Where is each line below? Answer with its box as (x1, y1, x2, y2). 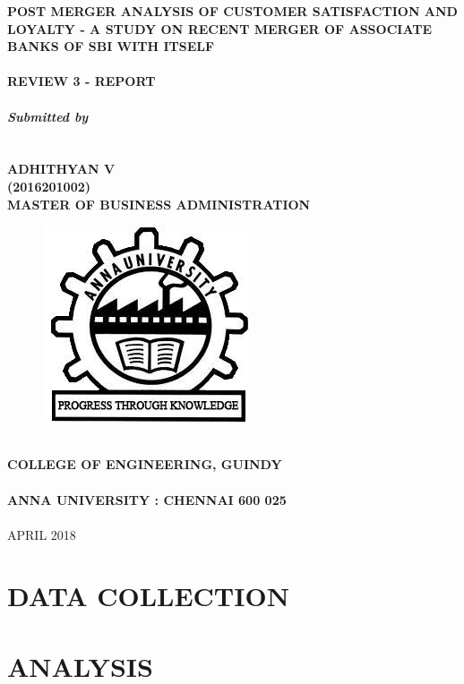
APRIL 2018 (7, 525, 76, 543)
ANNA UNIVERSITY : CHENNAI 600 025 (7, 490, 287, 509)
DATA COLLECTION (7, 577, 289, 614)
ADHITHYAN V (7, 159, 116, 178)
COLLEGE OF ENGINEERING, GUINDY (7, 455, 282, 474)
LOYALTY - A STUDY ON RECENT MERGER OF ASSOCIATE (7, 19, 432, 38)
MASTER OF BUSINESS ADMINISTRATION (7, 194, 311, 213)
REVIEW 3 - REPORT (7, 72, 156, 90)
